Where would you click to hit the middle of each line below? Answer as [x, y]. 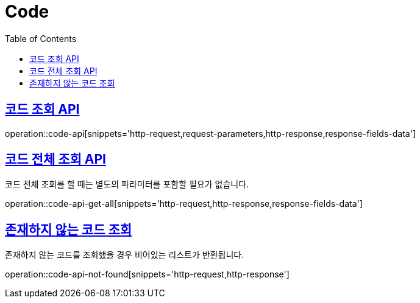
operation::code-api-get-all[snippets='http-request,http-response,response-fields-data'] [184, 204]
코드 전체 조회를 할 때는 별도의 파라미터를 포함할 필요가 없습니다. [127, 184]
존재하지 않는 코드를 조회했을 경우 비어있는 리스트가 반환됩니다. [125, 255]
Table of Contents [41, 38]
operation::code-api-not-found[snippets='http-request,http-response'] [147, 274]
